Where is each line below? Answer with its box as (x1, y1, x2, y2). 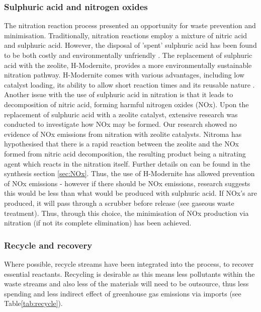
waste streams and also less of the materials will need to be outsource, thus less (4, 278, 249, 289)
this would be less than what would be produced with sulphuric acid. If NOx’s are (4, 188, 257, 198)
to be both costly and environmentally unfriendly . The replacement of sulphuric (4, 50, 252, 60)
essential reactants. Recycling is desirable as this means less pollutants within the (4, 268, 255, 279)
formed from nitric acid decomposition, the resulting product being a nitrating (4, 148, 246, 159)
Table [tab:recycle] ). (4, 298, 63, 308)
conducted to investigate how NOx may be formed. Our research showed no (4, 119, 237, 129)
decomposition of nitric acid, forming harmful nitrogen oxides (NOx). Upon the (4, 99, 249, 109)
